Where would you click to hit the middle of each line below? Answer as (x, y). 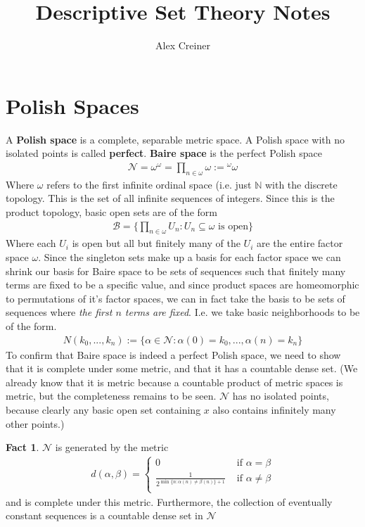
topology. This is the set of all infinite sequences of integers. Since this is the (170, 198)
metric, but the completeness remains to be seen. (111, 396)
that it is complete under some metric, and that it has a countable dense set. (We (182, 368)
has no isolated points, (281, 396)
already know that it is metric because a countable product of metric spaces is (174, 382)
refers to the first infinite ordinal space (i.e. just (149, 184)
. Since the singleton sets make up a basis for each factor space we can (190, 256)
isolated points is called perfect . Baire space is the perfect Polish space (164, 153)
